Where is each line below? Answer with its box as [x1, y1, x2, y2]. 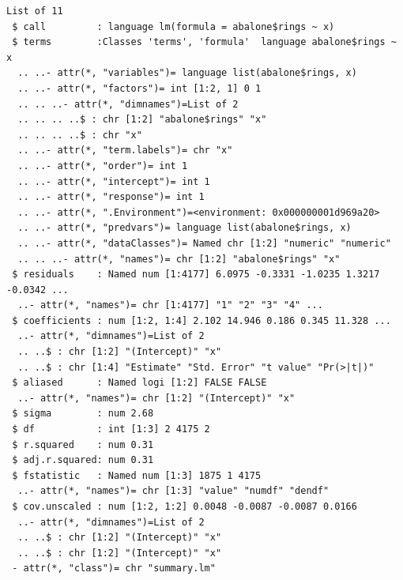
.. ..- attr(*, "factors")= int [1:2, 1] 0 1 [17, 82, 262, 94]
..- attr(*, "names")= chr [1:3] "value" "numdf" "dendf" [17, 485, 330, 497]
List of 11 [6, 6, 63, 17]
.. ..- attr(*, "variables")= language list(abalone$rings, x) [17, 67, 357, 79]
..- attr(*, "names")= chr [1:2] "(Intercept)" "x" [17, 392, 296, 404]
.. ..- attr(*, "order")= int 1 [17, 160, 188, 171]
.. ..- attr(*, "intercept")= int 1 [17, 175, 210, 187]
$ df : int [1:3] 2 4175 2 [12, 424, 210, 435]
